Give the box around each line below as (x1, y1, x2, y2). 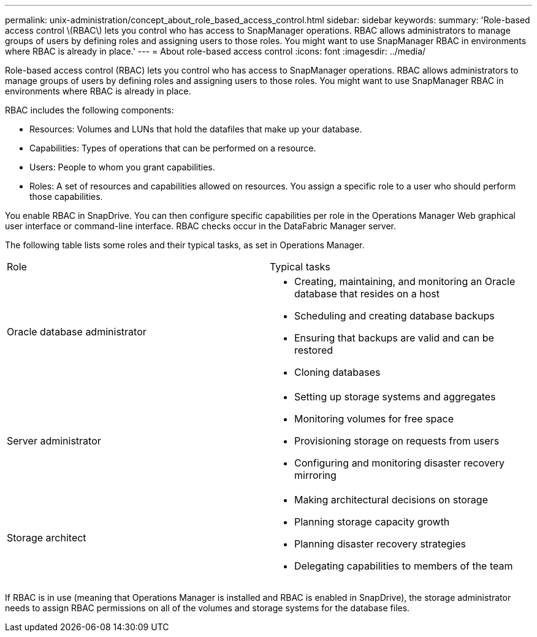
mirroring (294, 469, 337, 481)
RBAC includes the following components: (5, 105, 174, 115)
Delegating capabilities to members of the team (294, 560, 513, 572)
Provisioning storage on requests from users (294, 435, 500, 447)
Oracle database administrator (7, 326, 147, 338)
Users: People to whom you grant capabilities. (29, 162, 215, 172)
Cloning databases (294, 366, 381, 378)
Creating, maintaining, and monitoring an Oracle (294, 275, 516, 288)
